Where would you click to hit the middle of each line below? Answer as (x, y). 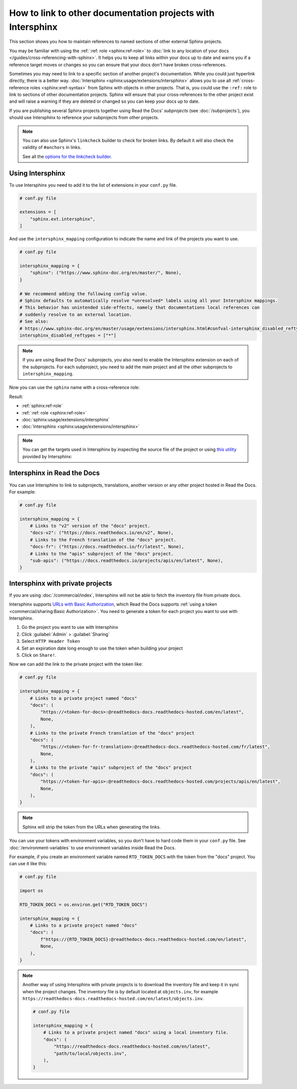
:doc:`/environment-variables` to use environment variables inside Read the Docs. (92, 848)
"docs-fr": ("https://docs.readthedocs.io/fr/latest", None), (107, 547)
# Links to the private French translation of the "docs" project (112, 733)
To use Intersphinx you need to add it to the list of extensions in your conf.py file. (93, 185)
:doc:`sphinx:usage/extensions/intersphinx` (66, 420)
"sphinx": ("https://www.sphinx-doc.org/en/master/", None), (106, 273)
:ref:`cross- (243, 81)
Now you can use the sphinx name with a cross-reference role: (74, 388)
